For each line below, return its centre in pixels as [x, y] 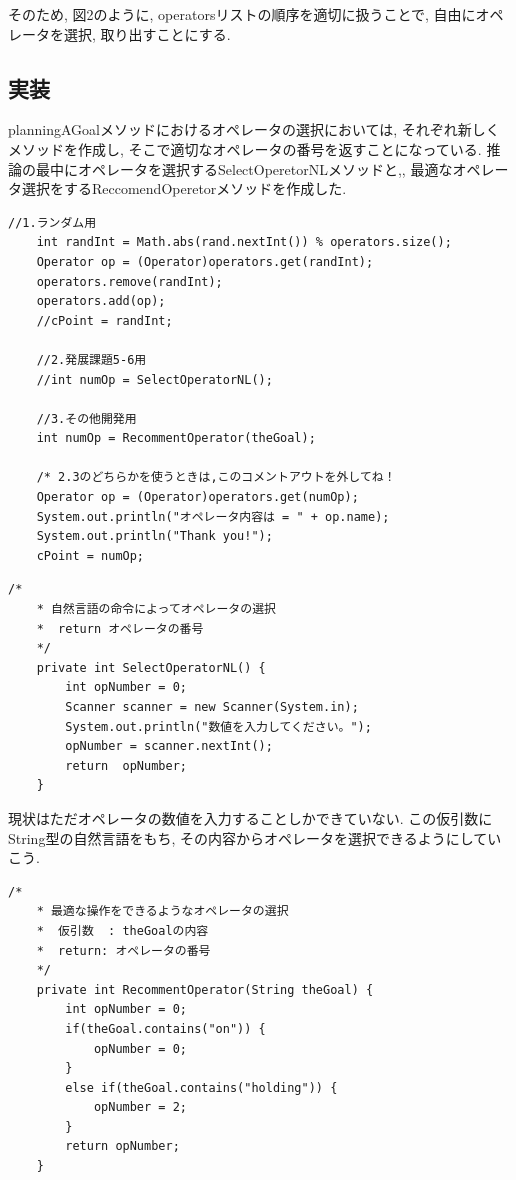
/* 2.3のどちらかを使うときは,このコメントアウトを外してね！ [216, 477]
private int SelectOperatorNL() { [151, 667]
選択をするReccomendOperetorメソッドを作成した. [184, 188]
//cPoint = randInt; [104, 320]
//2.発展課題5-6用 [91, 359]
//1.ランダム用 [52, 222]
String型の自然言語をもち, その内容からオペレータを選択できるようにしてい [255, 837]
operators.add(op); [101, 301]
